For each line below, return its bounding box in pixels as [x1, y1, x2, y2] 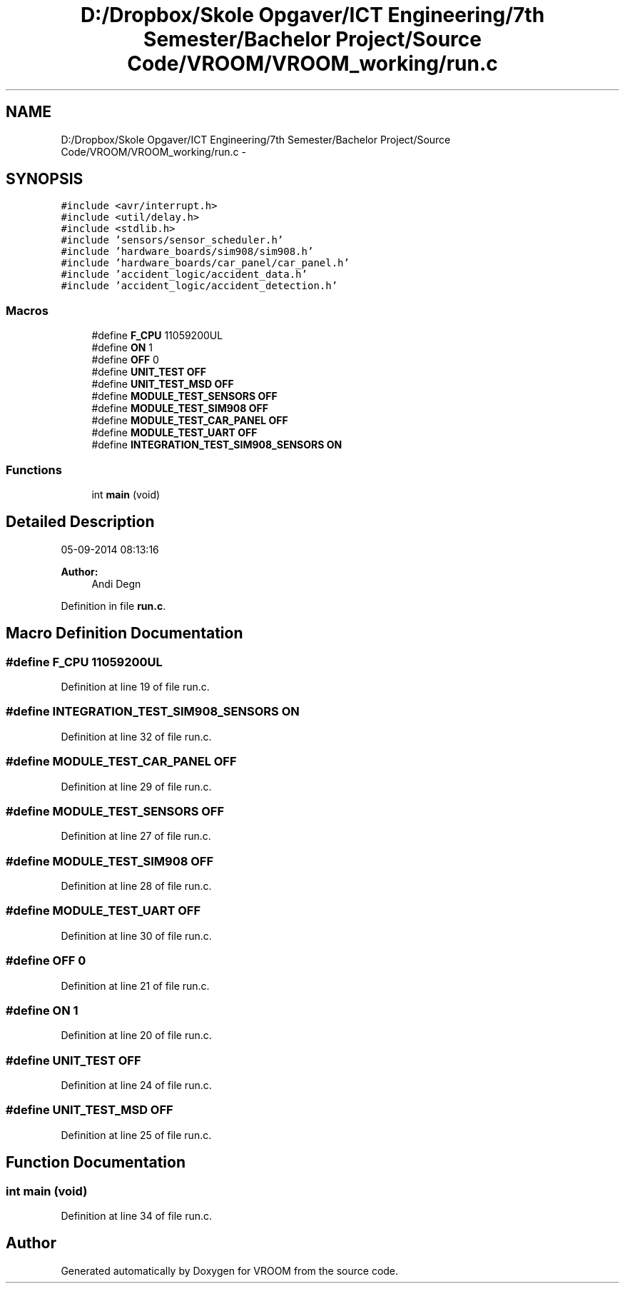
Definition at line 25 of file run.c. [61, 1128, 212, 1141]
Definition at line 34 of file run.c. [61, 1209, 213, 1222]
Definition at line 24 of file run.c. [61, 1079, 212, 1091]
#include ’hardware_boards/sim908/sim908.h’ [61, 246, 314, 258]
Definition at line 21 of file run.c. [61, 979, 210, 992]
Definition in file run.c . [61, 599, 166, 612]
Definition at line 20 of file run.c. [61, 1029, 212, 1042]
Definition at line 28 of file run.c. [61, 880, 212, 892]
